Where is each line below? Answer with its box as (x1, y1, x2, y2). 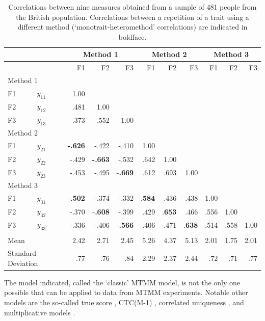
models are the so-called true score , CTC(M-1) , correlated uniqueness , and (4, 297, 244, 307)
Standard (8, 248, 37, 258)
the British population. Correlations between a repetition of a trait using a (16, 11, 249, 22)
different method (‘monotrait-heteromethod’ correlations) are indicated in (17, 21, 248, 32)
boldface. (118, 31, 147, 42)
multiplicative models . (4, 307, 75, 317)
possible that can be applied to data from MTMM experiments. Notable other (4, 287, 248, 298)
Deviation (8, 257, 38, 268)
